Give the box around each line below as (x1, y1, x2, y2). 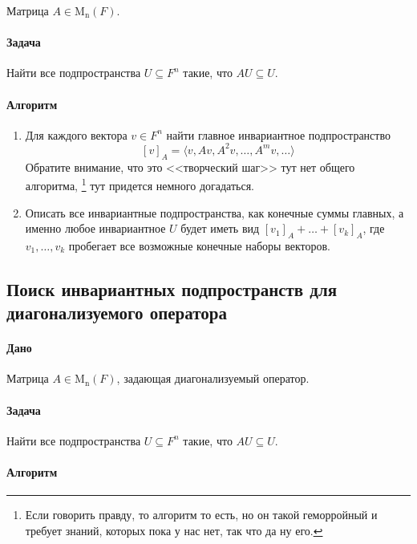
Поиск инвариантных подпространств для (6, 276, 338, 301)
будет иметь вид (180, 220, 260, 237)
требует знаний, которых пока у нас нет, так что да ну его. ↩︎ (25, 522, 323, 538)
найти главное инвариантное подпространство (166, 126, 391, 143)
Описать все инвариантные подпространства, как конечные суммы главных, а (25, 204, 404, 221)
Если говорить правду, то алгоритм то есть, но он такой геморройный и (25, 506, 378, 523)
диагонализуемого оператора (6, 300, 227, 325)
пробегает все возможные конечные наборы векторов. (68, 237, 330, 254)
